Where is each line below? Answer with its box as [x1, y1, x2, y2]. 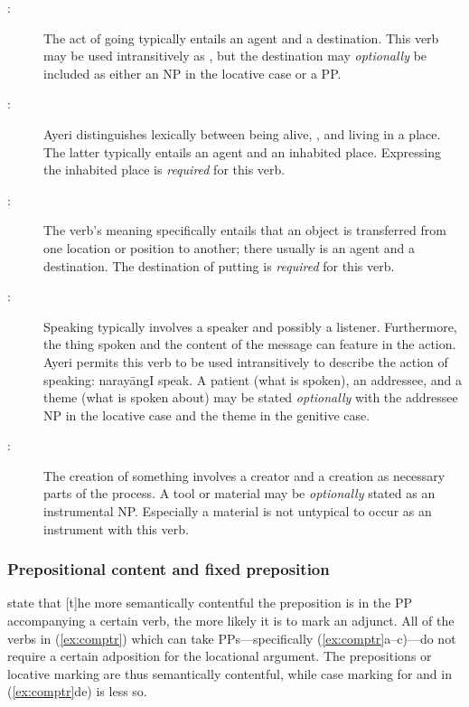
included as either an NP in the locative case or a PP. [43, 63, 342, 82]
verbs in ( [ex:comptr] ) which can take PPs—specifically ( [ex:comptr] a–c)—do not [7, 628, 456, 647]
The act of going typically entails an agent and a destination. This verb [43, 28, 439, 47]
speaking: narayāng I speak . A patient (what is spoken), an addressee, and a [43, 370, 462, 389]
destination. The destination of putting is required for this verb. [43, 256, 395, 275]
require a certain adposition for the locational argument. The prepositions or [7, 646, 432, 665]
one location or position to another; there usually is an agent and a [43, 238, 416, 257]
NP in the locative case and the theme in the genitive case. [43, 405, 371, 424]
